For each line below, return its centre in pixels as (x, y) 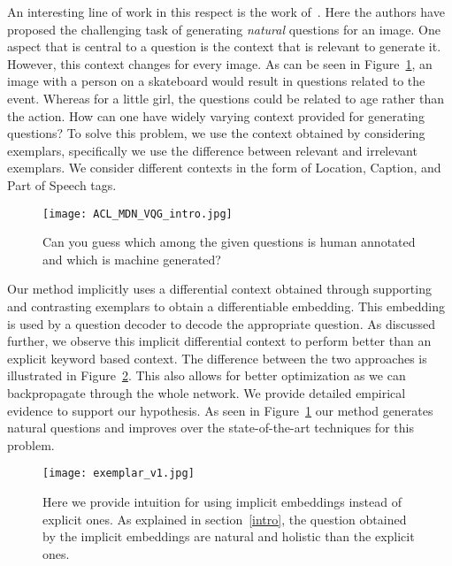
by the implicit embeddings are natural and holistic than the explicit (229, 536)
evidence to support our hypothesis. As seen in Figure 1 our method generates (220, 410)
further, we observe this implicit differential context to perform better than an (219, 341)
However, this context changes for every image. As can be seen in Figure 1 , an (220, 63)
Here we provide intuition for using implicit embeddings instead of (222, 501)
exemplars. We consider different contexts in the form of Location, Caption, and (224, 168)
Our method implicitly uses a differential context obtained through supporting (219, 289)
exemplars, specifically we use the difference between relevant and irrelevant (212, 150)
